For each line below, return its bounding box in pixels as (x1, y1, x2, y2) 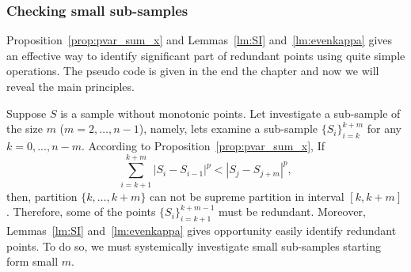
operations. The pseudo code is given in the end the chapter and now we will (6, 62, 379, 79)
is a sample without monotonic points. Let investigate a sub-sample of (60, 104, 401, 121)
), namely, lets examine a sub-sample (139, 120, 318, 137)
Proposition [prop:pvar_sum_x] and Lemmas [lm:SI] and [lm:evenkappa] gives (6, 32, 393, 48)
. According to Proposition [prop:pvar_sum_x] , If (81, 137, 325, 153)
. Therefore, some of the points (6, 203, 156, 220)
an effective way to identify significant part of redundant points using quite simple (6, 47, 405, 63)
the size (6, 120, 43, 137)
